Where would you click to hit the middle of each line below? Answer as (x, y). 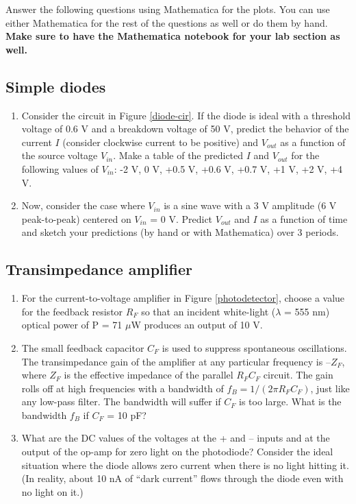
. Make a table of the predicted (178, 155)
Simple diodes (56, 86)
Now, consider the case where (83, 205)
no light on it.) (52, 491)
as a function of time (304, 218)
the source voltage (60, 155)
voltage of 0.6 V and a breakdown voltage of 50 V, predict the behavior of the (185, 129)
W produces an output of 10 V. (197, 325)
